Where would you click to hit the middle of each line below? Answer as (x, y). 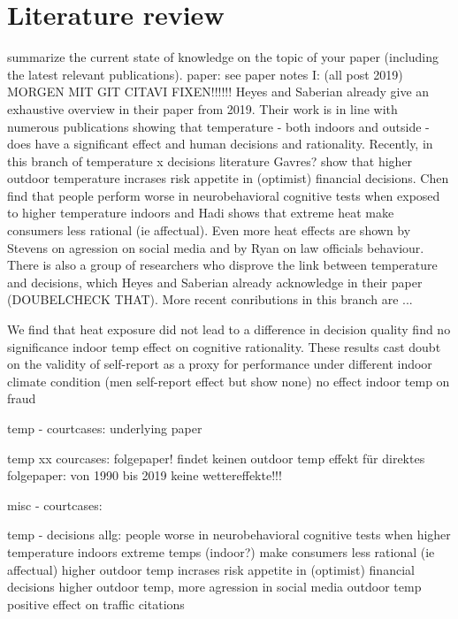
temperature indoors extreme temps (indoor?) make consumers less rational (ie (221, 551)
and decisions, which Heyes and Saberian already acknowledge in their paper (215, 282)
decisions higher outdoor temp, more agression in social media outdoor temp (214, 587)
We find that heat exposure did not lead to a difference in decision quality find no (229, 329)
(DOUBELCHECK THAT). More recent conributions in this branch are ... (210, 299)
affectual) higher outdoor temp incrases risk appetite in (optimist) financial (211, 569)
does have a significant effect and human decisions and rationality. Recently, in (220, 144)
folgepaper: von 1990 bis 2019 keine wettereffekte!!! (145, 475)
